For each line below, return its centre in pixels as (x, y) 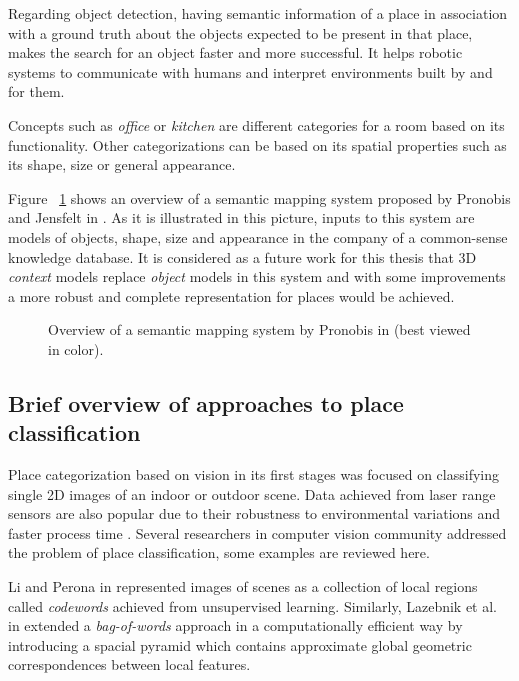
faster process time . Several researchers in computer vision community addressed (257, 532)
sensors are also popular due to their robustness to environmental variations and (254, 513)
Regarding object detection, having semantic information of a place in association (258, 13)
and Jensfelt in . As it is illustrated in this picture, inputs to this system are (241, 217)
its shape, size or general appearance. (122, 164)
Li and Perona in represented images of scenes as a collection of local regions (243, 586)
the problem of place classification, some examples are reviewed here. (219, 552)
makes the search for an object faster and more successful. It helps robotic (235, 52)
